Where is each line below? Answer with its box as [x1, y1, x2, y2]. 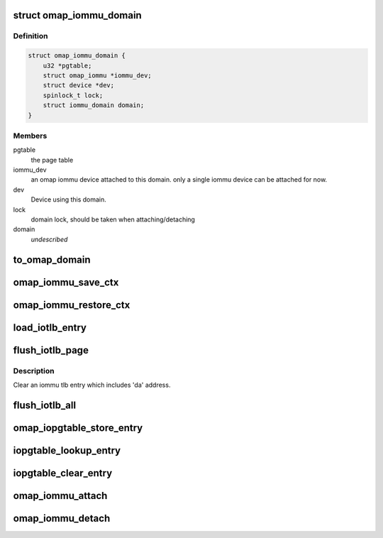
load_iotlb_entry [13, 322, 87, 334]
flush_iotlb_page [13, 344, 89, 356]
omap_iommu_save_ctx [13, 276, 119, 288]
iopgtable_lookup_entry [13, 444, 121, 456]
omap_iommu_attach [13, 490, 108, 502]
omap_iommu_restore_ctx [13, 299, 131, 311]
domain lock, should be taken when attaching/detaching [30, 215, 195, 224]
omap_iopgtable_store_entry [13, 422, 143, 434]
